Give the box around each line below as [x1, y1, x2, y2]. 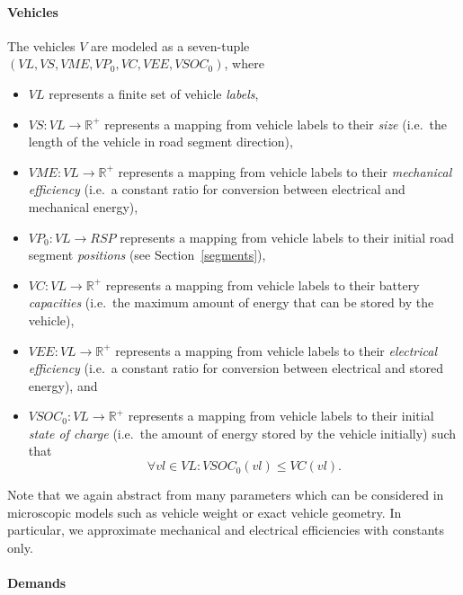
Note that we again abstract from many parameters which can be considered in [7, 485, 444, 504]
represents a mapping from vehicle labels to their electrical [115, 341, 437, 360]
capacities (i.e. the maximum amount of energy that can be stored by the [28, 293, 434, 312]
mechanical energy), [28, 197, 138, 216]
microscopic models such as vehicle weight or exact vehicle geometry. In [7, 502, 402, 521]
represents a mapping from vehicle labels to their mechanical [118, 162, 452, 181]
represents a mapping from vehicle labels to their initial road [120, 227, 455, 246]
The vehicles [7, 36, 76, 55]
